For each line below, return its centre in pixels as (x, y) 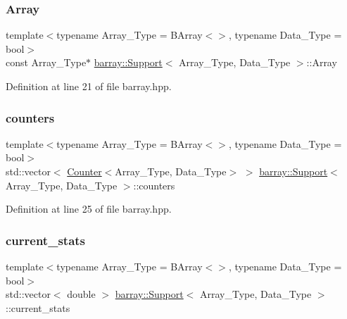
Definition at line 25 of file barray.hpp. (89, 209)
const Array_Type (46, 62)
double (81, 294)
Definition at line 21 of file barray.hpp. (89, 86)
